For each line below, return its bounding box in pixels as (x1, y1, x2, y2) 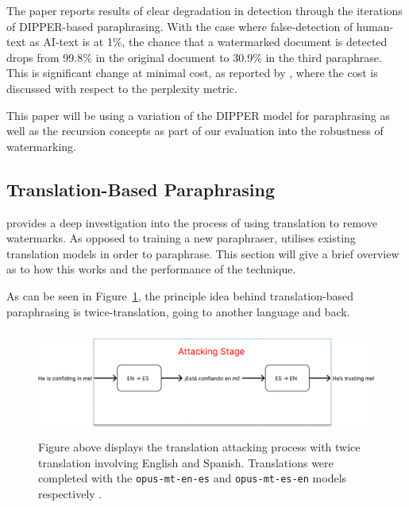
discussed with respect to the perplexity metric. (6, 79, 237, 96)
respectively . (38, 485, 102, 501)
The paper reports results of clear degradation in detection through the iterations (6, 2, 403, 18)
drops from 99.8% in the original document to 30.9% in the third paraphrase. (6, 48, 382, 65)
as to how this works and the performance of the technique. (6, 261, 296, 277)
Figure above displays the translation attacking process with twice (38, 438, 361, 455)
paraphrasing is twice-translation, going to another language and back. (6, 303, 350, 319)
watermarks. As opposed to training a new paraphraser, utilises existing (6, 230, 356, 246)
